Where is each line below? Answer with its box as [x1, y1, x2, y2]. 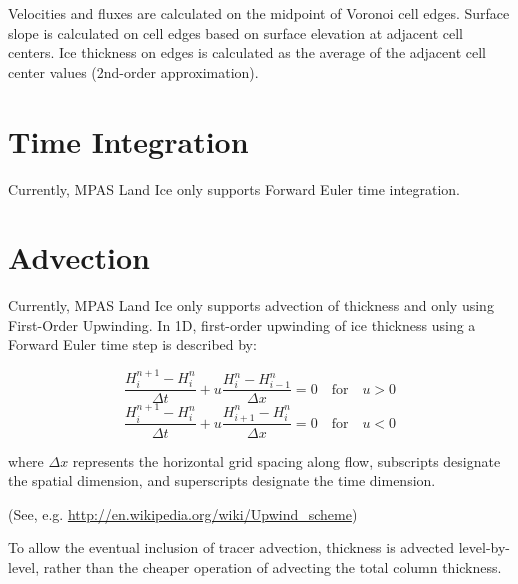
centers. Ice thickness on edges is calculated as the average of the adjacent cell [8, 42, 486, 63]
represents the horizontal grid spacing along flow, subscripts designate [72, 450, 501, 471]
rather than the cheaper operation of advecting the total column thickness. [43, 556, 502, 577]
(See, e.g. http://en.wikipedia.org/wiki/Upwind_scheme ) [8, 503, 358, 524]
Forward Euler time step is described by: [8, 334, 257, 355]
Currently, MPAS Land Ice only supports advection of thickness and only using [8, 295, 494, 316]
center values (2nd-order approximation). [8, 61, 259, 82]
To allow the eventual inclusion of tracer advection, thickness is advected [8, 537, 455, 558]
